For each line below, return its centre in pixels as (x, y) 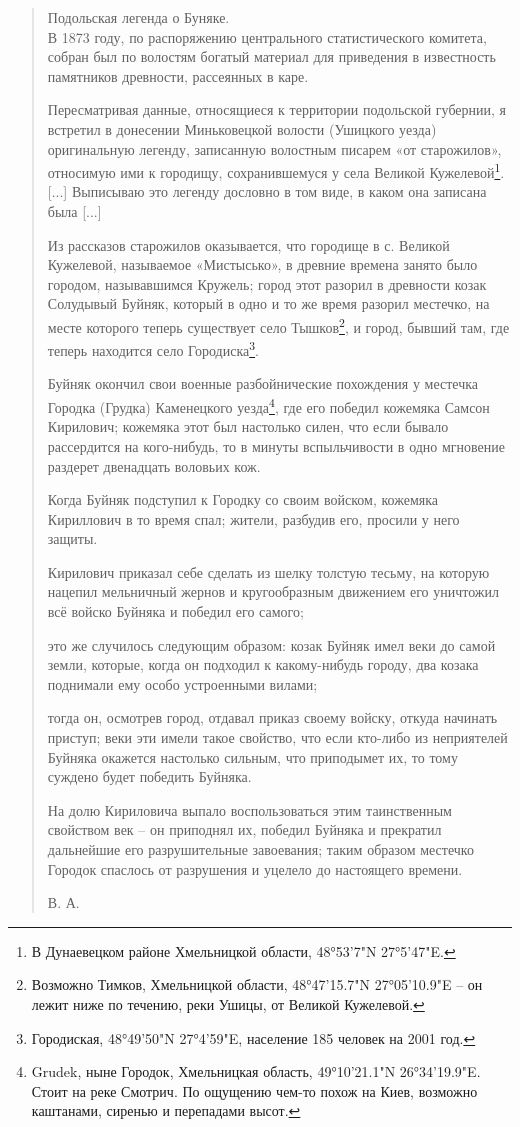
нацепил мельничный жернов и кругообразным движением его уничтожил (273, 591)
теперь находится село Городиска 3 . (153, 348)
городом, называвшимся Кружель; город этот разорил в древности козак (267, 283)
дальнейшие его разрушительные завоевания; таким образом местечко (260, 849)
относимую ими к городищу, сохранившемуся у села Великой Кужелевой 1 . (276, 170)
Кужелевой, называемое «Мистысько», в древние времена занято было (262, 264)
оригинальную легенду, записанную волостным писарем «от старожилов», (274, 148)
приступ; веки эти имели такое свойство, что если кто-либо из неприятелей (277, 737)
